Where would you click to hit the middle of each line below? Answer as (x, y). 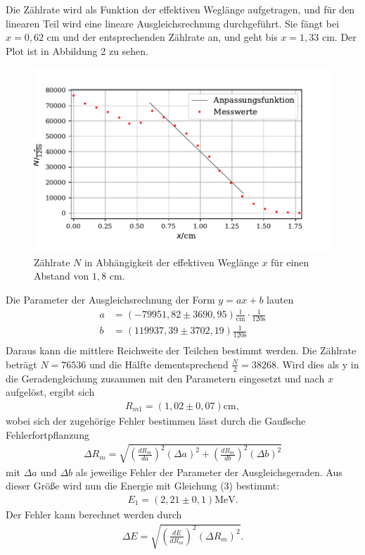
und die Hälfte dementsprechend (159, 364)
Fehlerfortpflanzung (47, 434)
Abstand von (62, 276)
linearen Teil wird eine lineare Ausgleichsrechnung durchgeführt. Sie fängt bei (173, 23)
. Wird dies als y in (318, 364)
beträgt (21, 364)
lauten (280, 299)
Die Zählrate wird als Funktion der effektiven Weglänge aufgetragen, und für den (180, 9)
